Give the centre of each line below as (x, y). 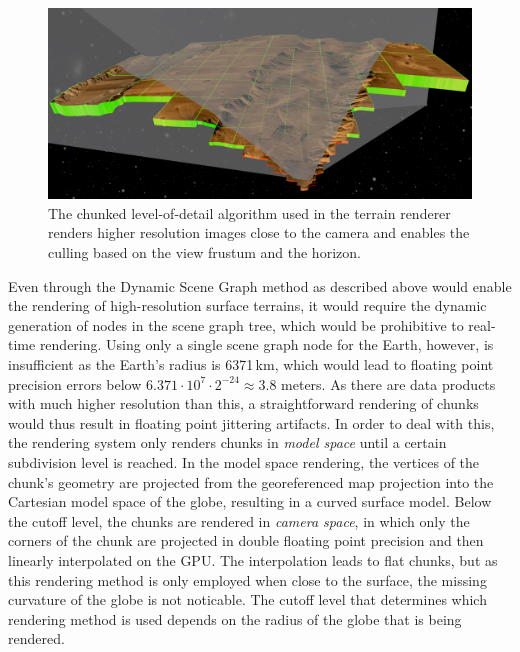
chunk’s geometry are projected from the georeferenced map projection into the (251, 481)
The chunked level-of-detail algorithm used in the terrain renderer (249, 212)
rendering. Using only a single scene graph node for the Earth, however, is (266, 344)
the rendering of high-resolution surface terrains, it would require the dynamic (247, 305)
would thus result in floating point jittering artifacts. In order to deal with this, (251, 422)
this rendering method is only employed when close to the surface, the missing (247, 579)
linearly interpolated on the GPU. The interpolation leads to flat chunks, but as (253, 559)
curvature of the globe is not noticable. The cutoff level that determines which (247, 599)
